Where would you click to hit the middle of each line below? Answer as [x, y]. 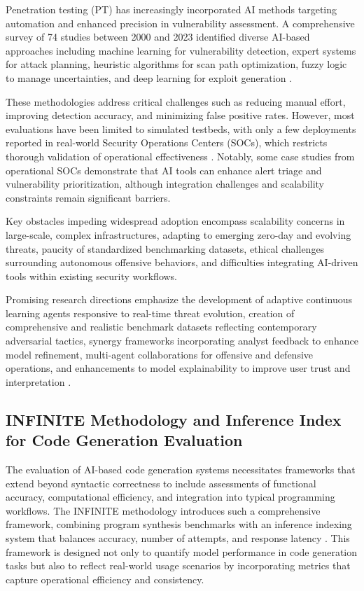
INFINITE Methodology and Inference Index [174, 419]
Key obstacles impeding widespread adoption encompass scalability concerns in [175, 221]
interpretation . [38, 381]
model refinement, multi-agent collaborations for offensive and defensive [160, 354]
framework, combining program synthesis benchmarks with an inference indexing [179, 524]
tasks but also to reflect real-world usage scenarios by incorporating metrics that [178, 565]
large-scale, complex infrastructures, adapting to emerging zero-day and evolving [178, 234]
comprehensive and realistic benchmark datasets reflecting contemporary [161, 327]
